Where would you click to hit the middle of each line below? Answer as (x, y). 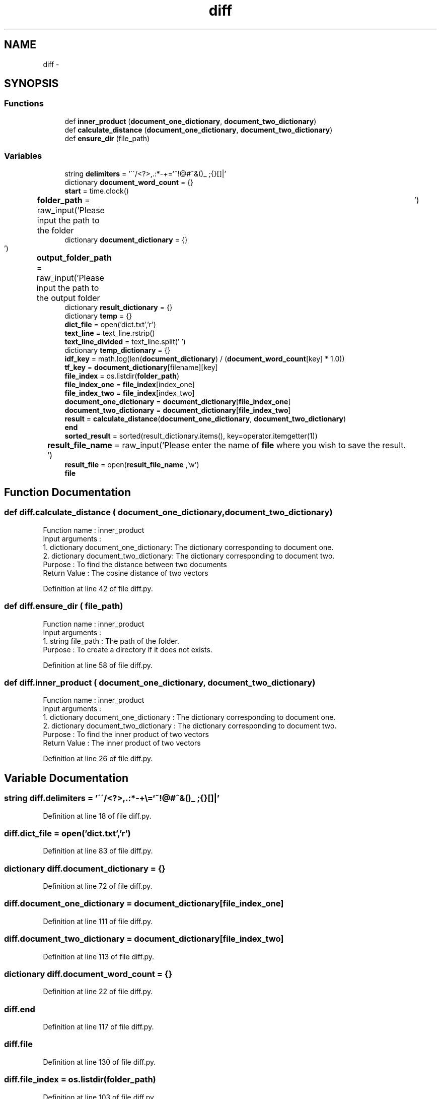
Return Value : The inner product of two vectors (122, 743)
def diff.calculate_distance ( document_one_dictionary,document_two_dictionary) (168, 512)
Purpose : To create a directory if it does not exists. (128, 649)
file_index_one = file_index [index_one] (130, 384)
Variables (23, 156)
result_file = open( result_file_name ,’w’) (132, 464)
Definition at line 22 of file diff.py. (98, 992)
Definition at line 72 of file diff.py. (98, 886)
